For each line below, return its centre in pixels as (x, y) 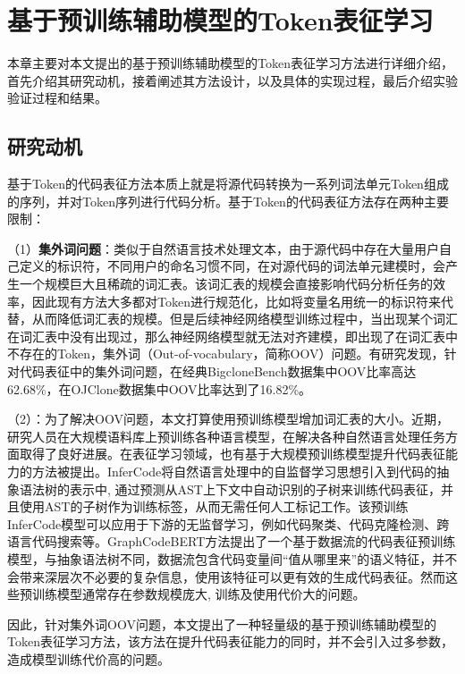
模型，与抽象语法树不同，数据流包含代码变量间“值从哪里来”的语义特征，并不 (232, 558)
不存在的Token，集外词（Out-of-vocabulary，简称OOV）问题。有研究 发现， (226, 354)
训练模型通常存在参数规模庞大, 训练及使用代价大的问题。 (199, 594)
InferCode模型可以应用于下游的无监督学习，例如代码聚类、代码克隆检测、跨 (228, 523)
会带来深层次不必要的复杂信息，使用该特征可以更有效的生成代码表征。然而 (226, 576)
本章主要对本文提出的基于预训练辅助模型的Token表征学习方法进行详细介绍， (230, 63)
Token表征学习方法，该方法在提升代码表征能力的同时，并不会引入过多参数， (230, 641)
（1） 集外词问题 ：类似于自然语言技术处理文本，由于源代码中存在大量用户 (223, 248)
